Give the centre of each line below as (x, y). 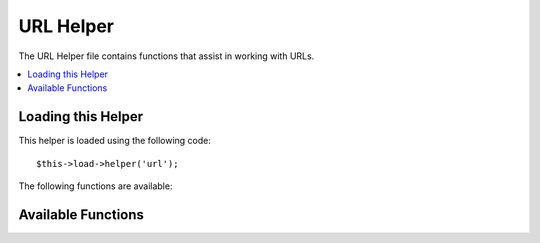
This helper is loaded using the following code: (115, 141)
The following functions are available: (95, 186)
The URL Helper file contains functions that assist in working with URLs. (166, 56)
